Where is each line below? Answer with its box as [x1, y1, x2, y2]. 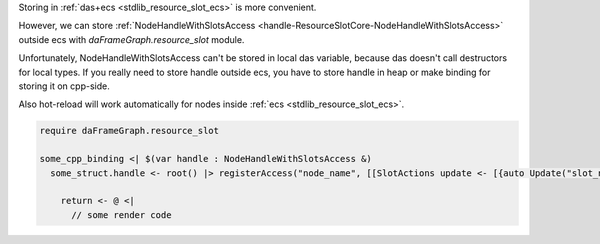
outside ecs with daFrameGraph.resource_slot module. [18, 33, 245, 45]
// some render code [71, 209, 172, 220]
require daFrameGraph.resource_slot [39, 125, 220, 137]
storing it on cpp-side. [18, 80, 110, 92]
